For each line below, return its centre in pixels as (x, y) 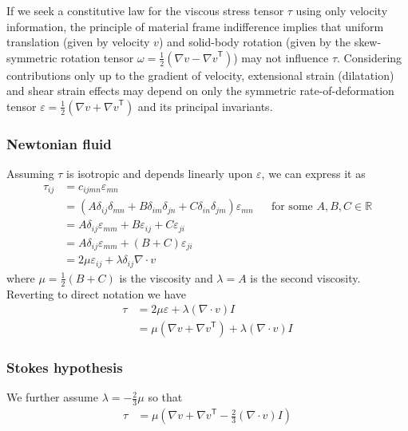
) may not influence (281, 57)
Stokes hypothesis (65, 368)
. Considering (370, 57)
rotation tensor (97, 57)
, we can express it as (313, 174)
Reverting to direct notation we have (97, 293)
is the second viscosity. (305, 277)
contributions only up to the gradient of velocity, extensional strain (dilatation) (200, 75)
